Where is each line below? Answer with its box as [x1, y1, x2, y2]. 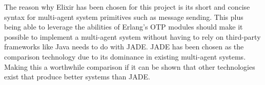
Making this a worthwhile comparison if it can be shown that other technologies [4, 61, 255, 72]
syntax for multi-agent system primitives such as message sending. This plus [4, 11, 243, 22]
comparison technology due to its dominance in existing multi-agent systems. [4, 51, 246, 62]
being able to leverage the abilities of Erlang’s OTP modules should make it [4, 21, 243, 32]
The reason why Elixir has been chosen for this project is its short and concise [4, 2, 250, 12]
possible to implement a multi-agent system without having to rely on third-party [4, 31, 261, 42]
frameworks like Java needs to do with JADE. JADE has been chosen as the [4, 41, 244, 52]
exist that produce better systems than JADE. [4, 71, 150, 82]
